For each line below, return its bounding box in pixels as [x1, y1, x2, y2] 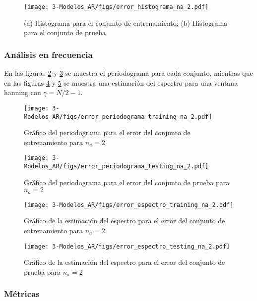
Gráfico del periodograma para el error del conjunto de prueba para [24, 177, 230, 187]
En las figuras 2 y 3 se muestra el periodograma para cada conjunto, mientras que [4, 68, 253, 78]
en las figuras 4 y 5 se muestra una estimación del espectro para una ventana [4, 77, 238, 88]
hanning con [4, 87, 41, 98]
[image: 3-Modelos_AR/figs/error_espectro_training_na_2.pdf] [24, 201, 234, 208]
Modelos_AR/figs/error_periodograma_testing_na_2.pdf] [24, 163, 209, 170]
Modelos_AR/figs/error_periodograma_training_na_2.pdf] [24, 113, 212, 120]
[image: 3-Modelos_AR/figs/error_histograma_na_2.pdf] [24, 3, 209, 10]
